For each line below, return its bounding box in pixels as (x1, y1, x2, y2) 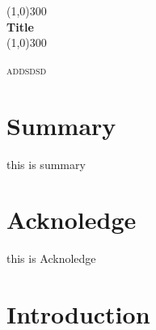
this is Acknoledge (6, 250, 96, 267)
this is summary (6, 155, 86, 172)
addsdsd (6, 61, 47, 78)
